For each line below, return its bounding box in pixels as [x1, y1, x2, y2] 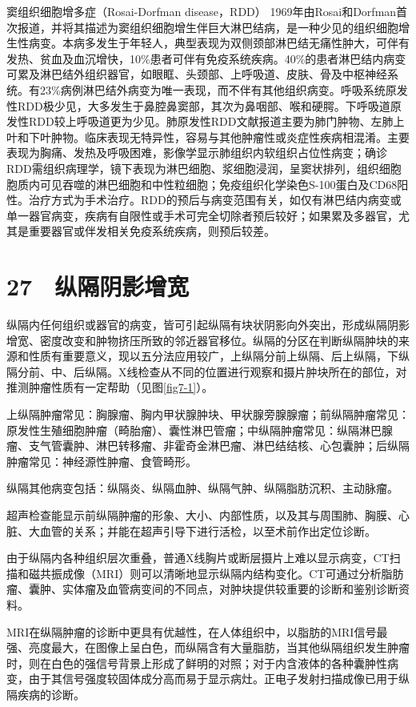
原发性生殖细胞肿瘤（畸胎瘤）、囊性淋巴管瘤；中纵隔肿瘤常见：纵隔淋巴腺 [6, 421, 393, 438]
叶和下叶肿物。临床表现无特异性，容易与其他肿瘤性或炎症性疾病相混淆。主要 [6, 128, 410, 145]
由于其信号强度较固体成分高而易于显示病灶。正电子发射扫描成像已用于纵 [28, 670, 410, 687]
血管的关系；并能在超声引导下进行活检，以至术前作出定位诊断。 [39, 522, 376, 539]
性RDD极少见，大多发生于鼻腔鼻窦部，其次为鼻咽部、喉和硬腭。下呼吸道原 [6, 97, 402, 114]
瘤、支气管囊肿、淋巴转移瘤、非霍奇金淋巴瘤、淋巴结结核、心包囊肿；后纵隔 [6, 437, 410, 454]
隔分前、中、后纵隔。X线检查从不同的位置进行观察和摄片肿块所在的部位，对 [6, 363, 407, 380]
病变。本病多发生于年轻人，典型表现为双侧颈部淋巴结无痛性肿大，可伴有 [28, 34, 410, 51]
